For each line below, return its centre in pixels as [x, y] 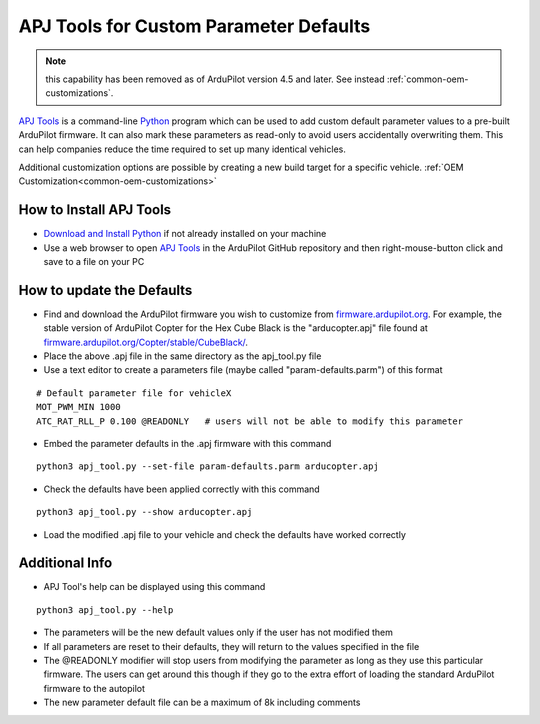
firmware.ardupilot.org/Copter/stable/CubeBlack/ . [146, 342]
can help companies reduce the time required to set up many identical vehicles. [182, 149]
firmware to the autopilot [94, 688]
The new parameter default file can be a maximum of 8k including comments [202, 702]
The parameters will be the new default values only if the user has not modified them [218, 632]
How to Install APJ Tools [95, 210]
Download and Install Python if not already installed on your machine [185, 234]
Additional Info [65, 563]
